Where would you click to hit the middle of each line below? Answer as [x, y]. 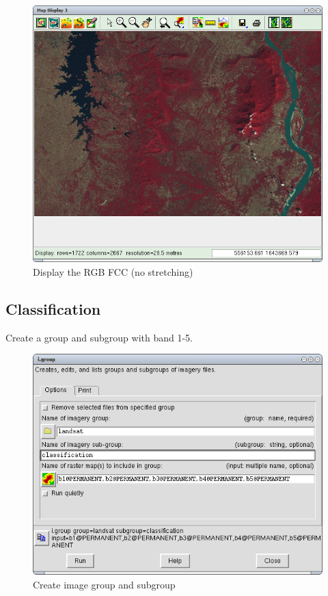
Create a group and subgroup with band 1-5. [99, 337]
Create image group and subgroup [104, 584]
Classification [53, 309]
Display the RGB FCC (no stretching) [113, 272]
